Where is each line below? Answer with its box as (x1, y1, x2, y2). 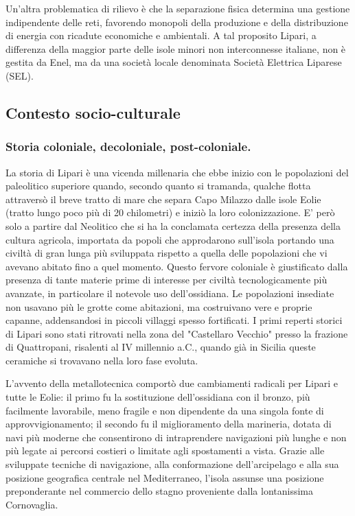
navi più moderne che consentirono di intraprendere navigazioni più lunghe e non (5, 430, 347, 444)
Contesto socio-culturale (5, 102, 181, 123)
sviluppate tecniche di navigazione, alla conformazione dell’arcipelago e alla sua (5, 457, 339, 471)
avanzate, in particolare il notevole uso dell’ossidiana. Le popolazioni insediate (5, 285, 334, 300)
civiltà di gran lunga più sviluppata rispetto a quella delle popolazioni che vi (5, 246, 328, 260)
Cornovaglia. (5, 497, 58, 511)
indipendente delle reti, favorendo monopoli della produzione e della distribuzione (5, 14, 348, 29)
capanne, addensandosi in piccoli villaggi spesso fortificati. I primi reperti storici (5, 313, 343, 327)
